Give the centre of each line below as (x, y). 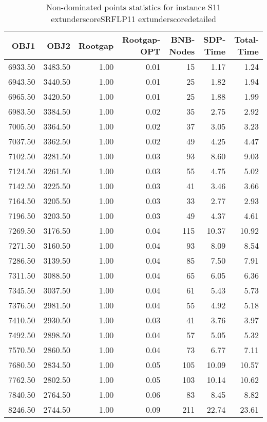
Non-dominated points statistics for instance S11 (133, 7)
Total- (246, 39)
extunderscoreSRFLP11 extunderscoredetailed (133, 19)
